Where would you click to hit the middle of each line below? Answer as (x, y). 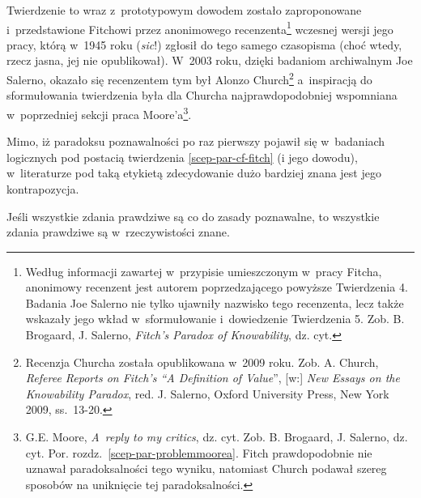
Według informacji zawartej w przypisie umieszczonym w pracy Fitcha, (204, 271)
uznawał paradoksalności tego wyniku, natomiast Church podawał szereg (206, 468)
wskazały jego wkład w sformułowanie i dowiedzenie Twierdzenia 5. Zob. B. (215, 319)
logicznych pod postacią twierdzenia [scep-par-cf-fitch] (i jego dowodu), (182, 157)
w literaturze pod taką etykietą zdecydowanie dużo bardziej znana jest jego (194, 173)
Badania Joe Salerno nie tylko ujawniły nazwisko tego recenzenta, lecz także (215, 302)
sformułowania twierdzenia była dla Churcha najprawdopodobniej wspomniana (202, 95)
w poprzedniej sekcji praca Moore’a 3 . (99, 113)
